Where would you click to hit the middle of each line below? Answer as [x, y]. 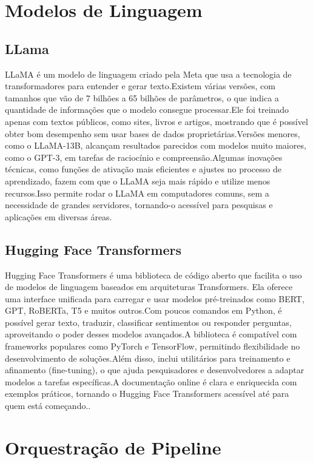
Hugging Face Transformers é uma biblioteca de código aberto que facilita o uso [153, 275]
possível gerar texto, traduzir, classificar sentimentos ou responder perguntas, [148, 322]
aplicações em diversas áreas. [59, 216]
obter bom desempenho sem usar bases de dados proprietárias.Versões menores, [153, 133]
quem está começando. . [48, 406]
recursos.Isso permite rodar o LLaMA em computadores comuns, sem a [137, 193]
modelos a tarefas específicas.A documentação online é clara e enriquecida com [151, 381]
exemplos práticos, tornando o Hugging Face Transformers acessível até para [147, 394]
